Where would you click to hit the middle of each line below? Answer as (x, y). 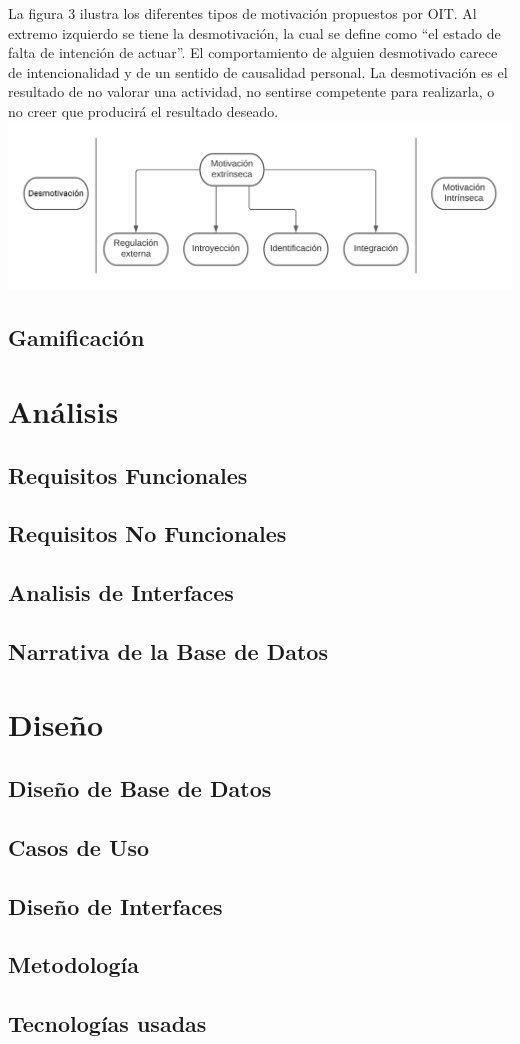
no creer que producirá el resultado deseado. (143, 110)
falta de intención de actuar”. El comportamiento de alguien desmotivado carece (253, 52)
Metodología (73, 964)
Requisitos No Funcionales (147, 533)
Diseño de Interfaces (115, 905)
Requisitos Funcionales (128, 474)
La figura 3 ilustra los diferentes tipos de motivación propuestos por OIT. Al (242, 13)
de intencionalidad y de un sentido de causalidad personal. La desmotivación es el (258, 71)
